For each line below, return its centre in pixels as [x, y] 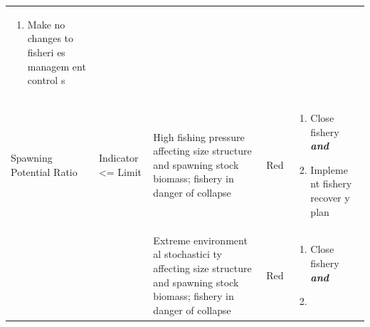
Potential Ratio [44, 171]
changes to [51, 38]
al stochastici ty [187, 254]
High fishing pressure [199, 136]
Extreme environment [200, 240]
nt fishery [331, 183]
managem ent [57, 66]
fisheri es [46, 52]
